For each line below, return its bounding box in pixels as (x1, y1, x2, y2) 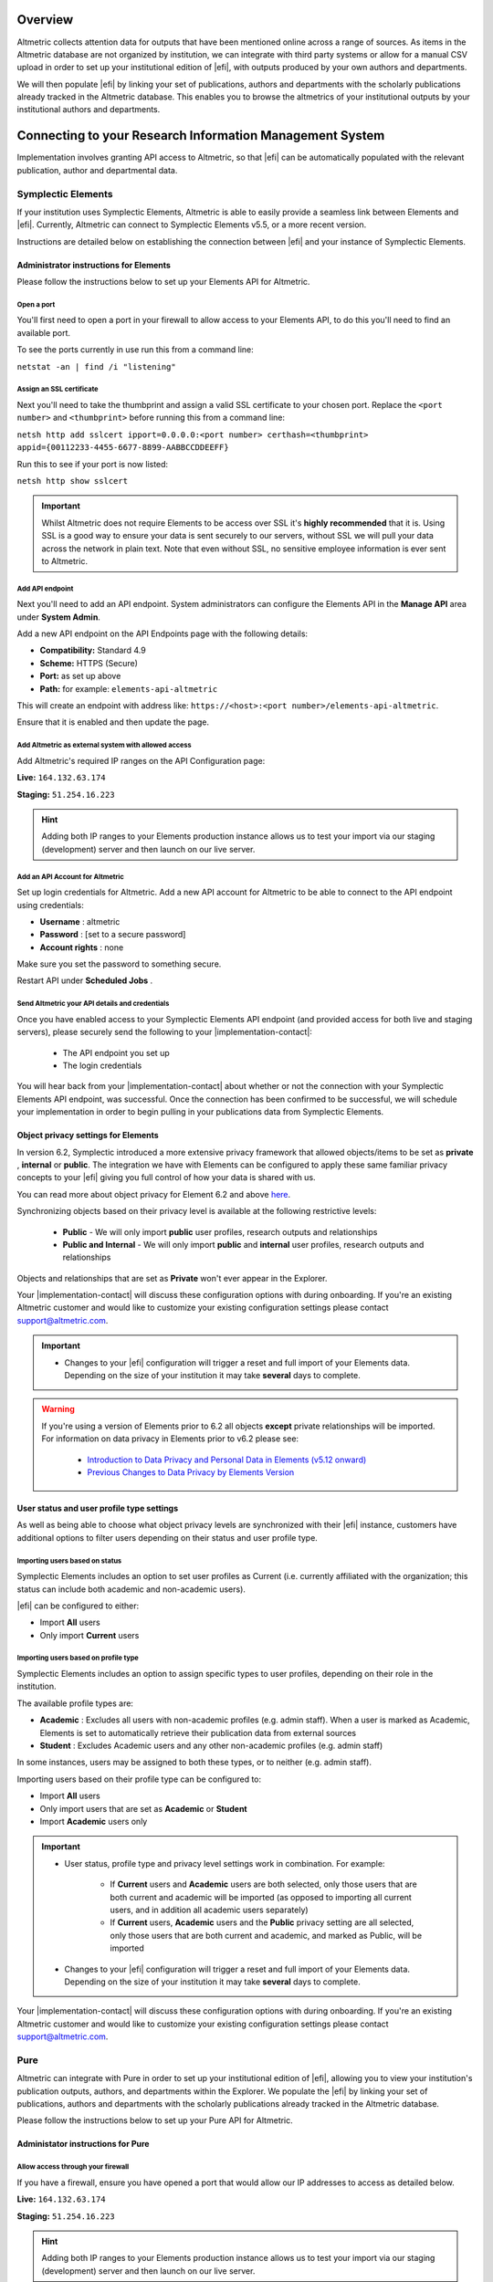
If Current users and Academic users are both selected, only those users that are (110, 1879, 417, 1889)
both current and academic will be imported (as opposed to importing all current (110, 1891, 413, 1902)
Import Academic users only (39, 1816, 148, 1827)
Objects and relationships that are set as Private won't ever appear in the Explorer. (16, 1272, 328, 1283)
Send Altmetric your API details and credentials (16, 1000, 170, 1009)
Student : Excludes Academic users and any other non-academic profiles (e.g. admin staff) (39, 1740, 383, 1752)
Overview (16, 12, 74, 27)
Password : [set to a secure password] (39, 929, 186, 940)
